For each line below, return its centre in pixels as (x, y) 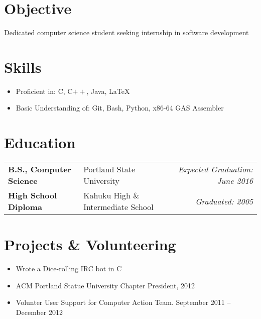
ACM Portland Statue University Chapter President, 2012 (105, 285)
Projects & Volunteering (90, 244)
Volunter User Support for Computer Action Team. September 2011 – (123, 302)
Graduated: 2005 (224, 201)
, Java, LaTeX (108, 91)
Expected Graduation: (215, 169)
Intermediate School (118, 207)
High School (33, 195)
